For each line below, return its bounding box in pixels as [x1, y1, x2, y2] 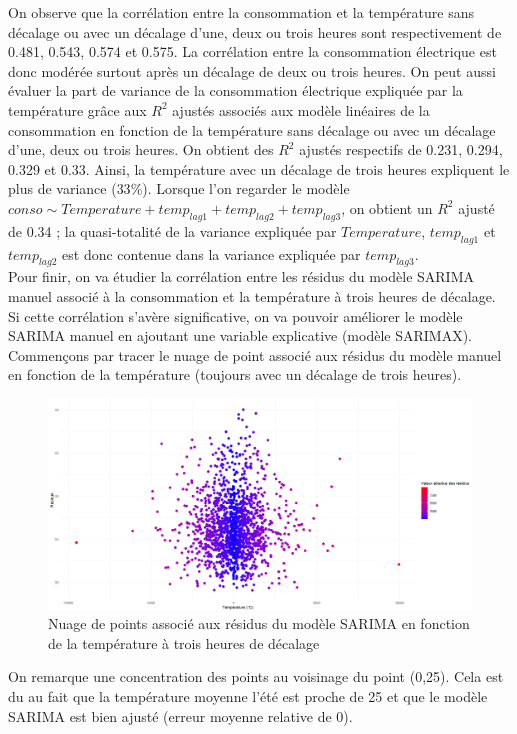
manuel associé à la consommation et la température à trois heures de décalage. [8, 285, 496, 306]
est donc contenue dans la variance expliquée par [62, 243, 361, 264]
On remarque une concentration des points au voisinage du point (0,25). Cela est [8, 666, 504, 687]
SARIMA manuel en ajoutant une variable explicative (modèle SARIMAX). [8, 325, 473, 346]
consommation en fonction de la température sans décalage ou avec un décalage [8, 119, 496, 140]
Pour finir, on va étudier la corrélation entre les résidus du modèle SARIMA [8, 266, 475, 287]
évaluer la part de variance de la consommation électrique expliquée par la [8, 80, 463, 101]
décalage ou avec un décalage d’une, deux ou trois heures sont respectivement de [8, 21, 502, 42]
